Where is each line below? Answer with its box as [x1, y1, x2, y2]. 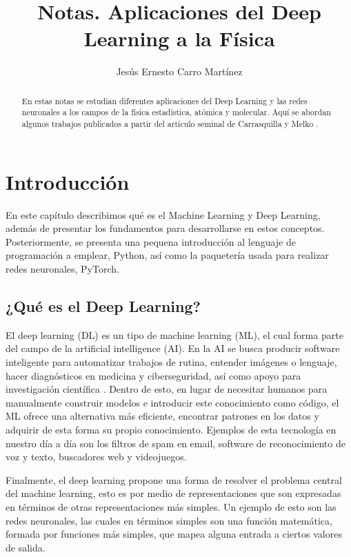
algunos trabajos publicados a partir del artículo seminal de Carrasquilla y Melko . [21, 118, 319, 130]
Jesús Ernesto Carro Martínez [116, 64, 243, 79]
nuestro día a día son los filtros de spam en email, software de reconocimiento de [6, 436, 345, 450]
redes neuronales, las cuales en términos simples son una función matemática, [6, 513, 332, 527]
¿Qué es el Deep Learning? [6, 295, 201, 316]
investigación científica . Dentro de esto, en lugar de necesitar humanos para [6, 382, 328, 396]
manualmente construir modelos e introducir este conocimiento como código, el [6, 395, 339, 409]
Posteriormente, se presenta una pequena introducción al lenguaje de [6, 234, 296, 248]
